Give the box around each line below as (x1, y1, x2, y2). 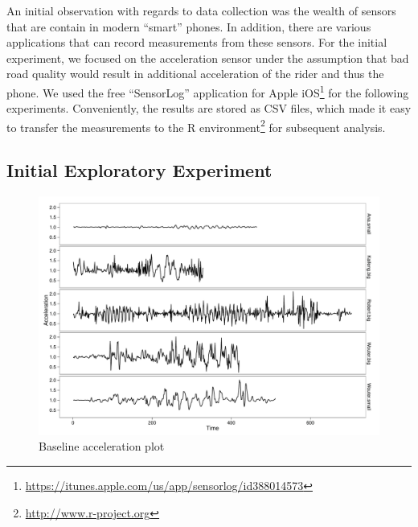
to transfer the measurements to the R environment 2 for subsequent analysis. (6, 116, 386, 135)
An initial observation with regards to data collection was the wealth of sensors (6, 2, 396, 19)
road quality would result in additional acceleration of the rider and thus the (6, 65, 384, 82)
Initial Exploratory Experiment (6, 158, 273, 183)
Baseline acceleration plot (39, 438, 165, 455)
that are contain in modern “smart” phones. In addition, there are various (6, 18, 371, 35)
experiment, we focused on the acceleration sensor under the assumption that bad (6, 49, 409, 66)
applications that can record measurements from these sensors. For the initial (6, 34, 387, 51)
